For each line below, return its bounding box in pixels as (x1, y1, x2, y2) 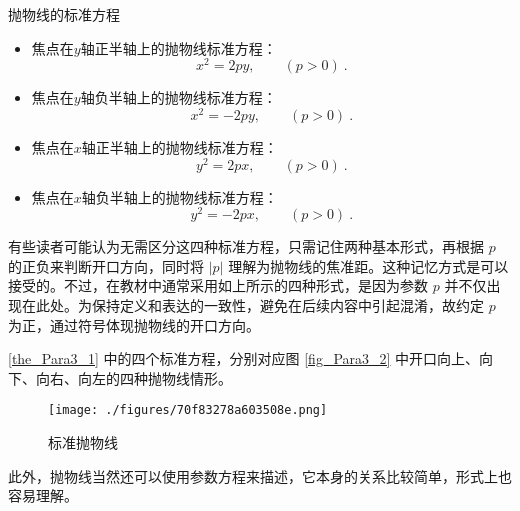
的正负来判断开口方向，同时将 (8, 255, 204, 276)
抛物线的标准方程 (8, 4, 120, 24)
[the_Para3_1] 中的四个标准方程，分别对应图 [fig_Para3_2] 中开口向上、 (8, 348, 480, 369)
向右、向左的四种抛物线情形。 (35, 367, 232, 388)
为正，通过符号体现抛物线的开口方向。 (8, 314, 260, 335)
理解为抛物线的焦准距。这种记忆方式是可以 (228, 255, 509, 276)
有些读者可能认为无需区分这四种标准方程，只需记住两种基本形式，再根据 (8, 236, 484, 257)
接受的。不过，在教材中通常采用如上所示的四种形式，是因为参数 (8, 275, 428, 296)
